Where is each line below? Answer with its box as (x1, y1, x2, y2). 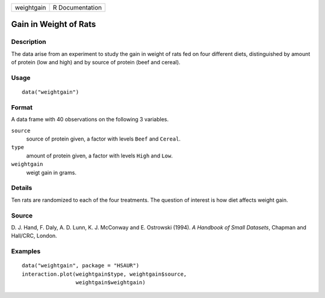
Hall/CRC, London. (11, 232, 57, 240)
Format (11, 103, 33, 111)
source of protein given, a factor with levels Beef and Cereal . (26, 135, 181, 142)
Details (11, 184, 32, 192)
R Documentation (52, 4, 102, 11)
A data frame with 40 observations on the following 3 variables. (11, 116, 169, 123)
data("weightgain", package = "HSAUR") (22, 262, 140, 269)
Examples (11, 247, 41, 255)
